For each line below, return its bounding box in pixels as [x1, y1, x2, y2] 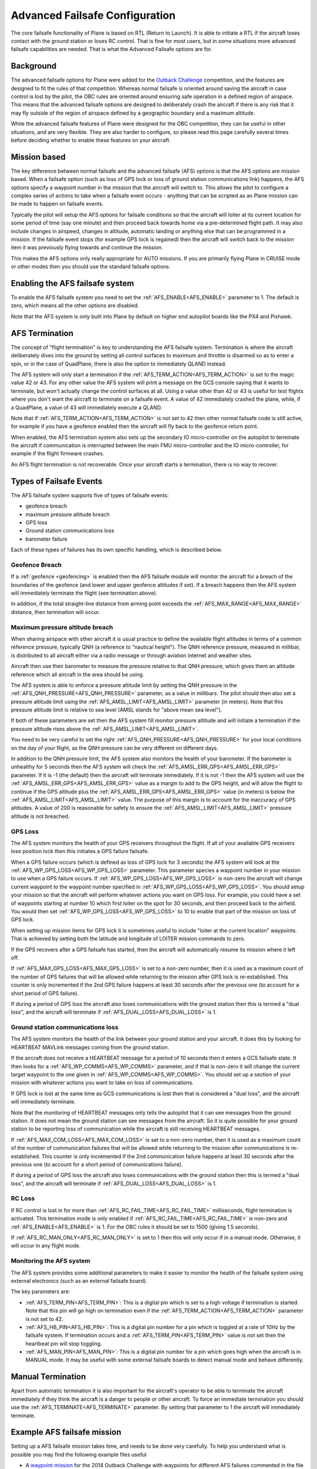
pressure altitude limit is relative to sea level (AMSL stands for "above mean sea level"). [11, 706, 222, 713]
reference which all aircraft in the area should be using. [11, 670, 144, 678]
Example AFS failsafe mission [11, 1427, 122, 1437]
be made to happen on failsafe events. [11, 200, 104, 207]
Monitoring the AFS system [11, 1257, 91, 1265]
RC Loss [11, 1195, 35, 1203]
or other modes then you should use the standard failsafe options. [11, 263, 171, 270]
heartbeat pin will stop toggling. [25, 1340, 102, 1347]
